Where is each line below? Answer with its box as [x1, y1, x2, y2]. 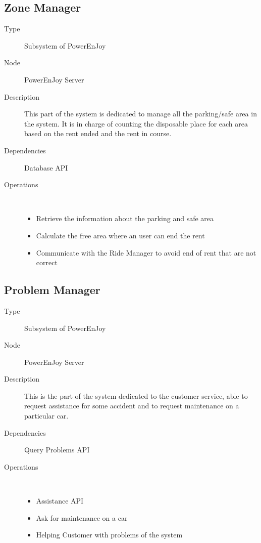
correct [36, 257, 58, 268]
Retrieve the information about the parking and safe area [36, 213, 214, 224]
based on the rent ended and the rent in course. [24, 128, 172, 139]
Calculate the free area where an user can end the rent [36, 230, 205, 240]
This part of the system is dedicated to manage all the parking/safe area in [24, 108, 257, 119]
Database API [24, 162, 68, 173]
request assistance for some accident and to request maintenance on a [24, 400, 239, 411]
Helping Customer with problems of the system [36, 529, 183, 540]
